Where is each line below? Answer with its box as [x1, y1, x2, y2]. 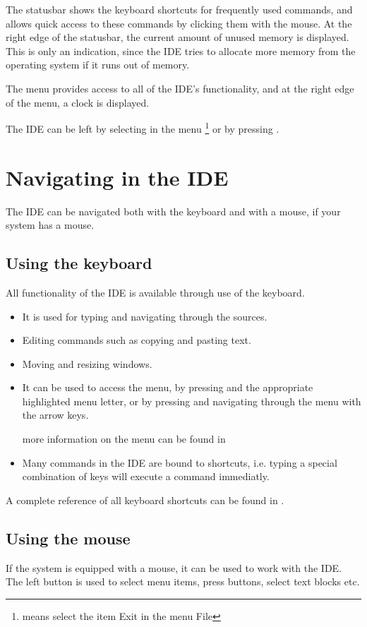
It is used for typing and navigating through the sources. [22, 309, 267, 323]
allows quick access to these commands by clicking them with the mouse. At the [6, 16, 352, 30]
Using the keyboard [6, 252, 152, 274]
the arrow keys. [22, 407, 89, 422]
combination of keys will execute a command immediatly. [22, 469, 270, 484]
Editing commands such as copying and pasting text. [22, 333, 251, 347]
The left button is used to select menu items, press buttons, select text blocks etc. [6, 574, 360, 589]
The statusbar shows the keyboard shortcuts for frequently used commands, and [6, 2, 353, 16]
